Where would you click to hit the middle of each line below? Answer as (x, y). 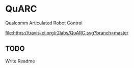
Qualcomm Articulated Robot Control (44, 23)
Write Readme (20, 61)
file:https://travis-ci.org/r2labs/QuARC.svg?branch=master (67, 32)
